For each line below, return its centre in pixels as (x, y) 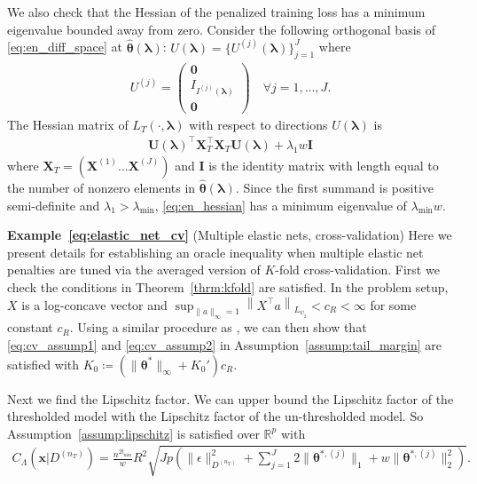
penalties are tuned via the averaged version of (134, 270)
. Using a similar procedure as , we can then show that (218, 327)
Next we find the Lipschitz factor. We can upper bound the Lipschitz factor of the (231, 398)
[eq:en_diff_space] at (65, 47)
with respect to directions (258, 124)
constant (30, 327)
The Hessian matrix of (68, 124)
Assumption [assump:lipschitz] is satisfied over (133, 433)
